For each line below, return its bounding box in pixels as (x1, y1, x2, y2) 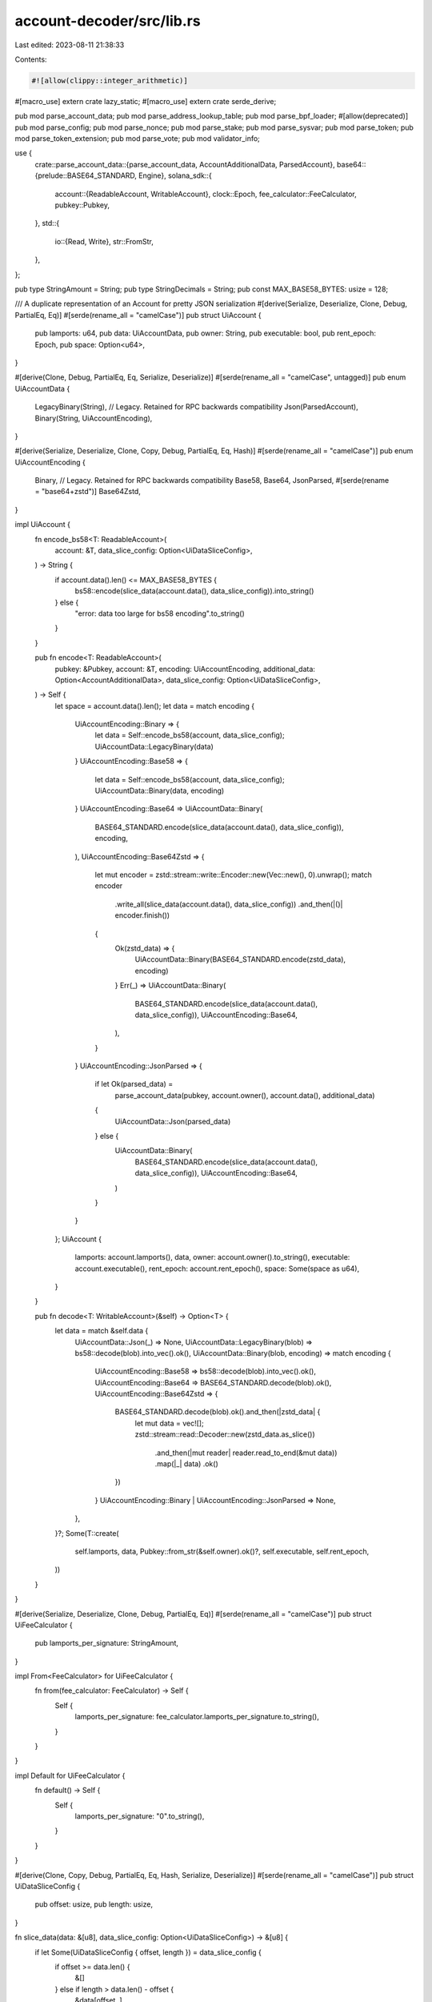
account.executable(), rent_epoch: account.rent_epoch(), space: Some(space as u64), (74, 1264, 360, 1273)
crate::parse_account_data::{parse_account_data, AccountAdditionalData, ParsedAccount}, (34, 159, 335, 169)
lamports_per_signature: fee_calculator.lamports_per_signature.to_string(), (74, 1712, 319, 1722)
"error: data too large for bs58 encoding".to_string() (74, 609, 246, 618)
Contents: (14, 54, 47, 64)
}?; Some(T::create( (54, 1528, 119, 1538)
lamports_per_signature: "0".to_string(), (74, 1811, 205, 1821)
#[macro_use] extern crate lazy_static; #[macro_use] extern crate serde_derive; (14, 96, 277, 106)
